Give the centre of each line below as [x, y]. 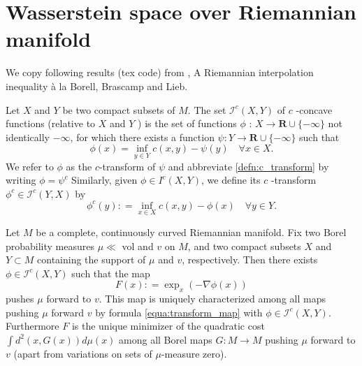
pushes [20, 299]
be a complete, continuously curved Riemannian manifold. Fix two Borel [191, 232]
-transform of [127, 166]
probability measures [50, 246]
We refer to [30, 166]
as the [79, 166]
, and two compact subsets [244, 246]
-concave [314, 109]
